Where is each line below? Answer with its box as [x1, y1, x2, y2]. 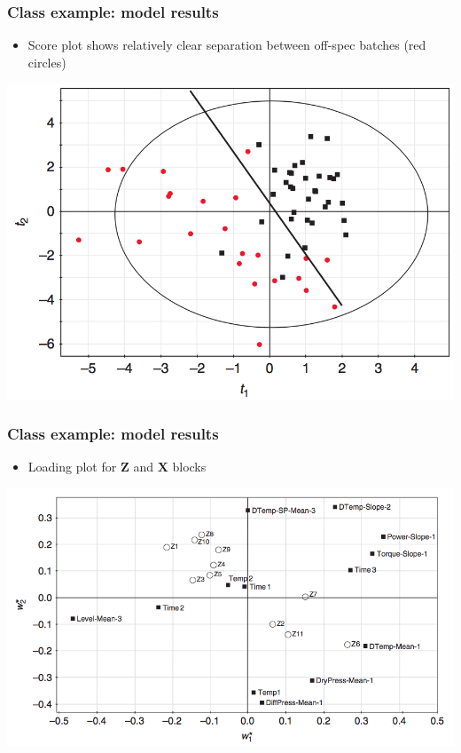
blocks [172, 457, 207, 476]
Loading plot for [27, 457, 117, 476]
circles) [27, 52, 66, 71]
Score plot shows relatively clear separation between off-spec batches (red [27, 36, 426, 54]
